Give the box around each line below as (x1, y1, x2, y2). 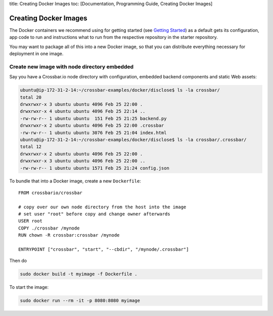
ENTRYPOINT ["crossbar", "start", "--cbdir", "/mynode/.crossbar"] (18, 247, 189, 252)
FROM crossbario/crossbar (18, 190, 83, 196)
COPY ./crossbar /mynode (18, 225, 80, 231)
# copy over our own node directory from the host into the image (18, 204, 187, 210)
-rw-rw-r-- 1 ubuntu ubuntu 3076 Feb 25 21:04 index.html (20, 129, 167, 136)
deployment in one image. (9, 51, 64, 57)
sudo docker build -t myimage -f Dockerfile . (20, 271, 138, 277)
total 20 (20, 94, 42, 100)
